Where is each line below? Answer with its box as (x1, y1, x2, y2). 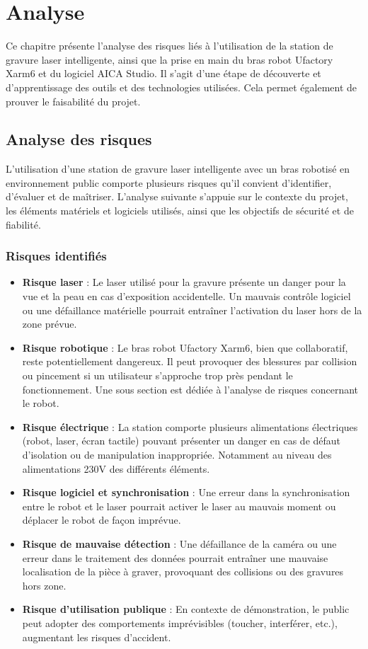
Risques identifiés (6, 247, 107, 265)
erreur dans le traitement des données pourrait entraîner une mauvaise (22, 550, 328, 565)
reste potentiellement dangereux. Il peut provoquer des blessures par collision (22, 354, 357, 369)
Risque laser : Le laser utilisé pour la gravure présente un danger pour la (22, 275, 346, 289)
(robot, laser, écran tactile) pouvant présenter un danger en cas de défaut (22, 433, 341, 448)
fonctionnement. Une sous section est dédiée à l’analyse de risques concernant (22, 381, 359, 396)
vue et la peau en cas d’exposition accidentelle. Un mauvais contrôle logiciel (22, 289, 351, 304)
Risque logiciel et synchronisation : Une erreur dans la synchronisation (22, 485, 350, 500)
